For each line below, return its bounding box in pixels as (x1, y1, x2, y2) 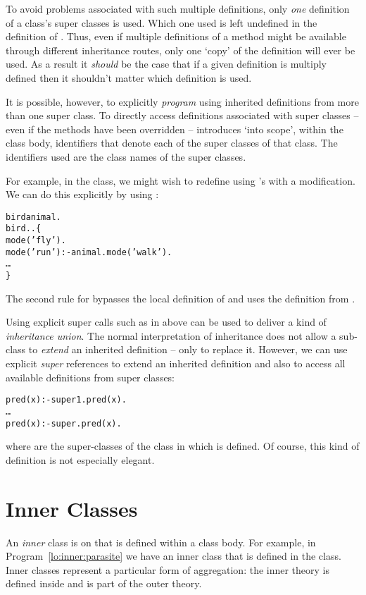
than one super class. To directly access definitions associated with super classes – (6, 108, 359, 123)
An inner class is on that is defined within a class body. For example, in (6, 534, 316, 549)
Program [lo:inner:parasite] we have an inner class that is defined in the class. (6, 548, 341, 563)
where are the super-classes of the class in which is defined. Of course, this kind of (6, 438, 360, 453)
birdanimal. (6, 211, 61, 222)
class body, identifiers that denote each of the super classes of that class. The (6, 135, 338, 150)
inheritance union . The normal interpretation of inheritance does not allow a (6, 328, 336, 343)
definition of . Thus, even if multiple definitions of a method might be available (6, 29, 346, 44)
